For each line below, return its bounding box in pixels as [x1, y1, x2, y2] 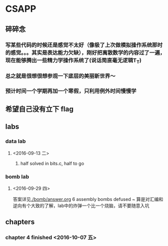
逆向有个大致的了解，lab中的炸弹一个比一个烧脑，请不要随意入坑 [12, 203, 150, 209]
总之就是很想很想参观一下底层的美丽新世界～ [5, 72, 116, 79]
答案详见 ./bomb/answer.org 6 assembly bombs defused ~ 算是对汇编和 [12, 196, 164, 202]
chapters [5, 218, 35, 227]
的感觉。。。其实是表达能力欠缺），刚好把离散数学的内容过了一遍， [5, 49, 165, 56]
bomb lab [5, 173, 29, 180]
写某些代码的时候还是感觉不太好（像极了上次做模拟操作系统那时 [5, 41, 163, 49]
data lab [5, 138, 26, 145]
